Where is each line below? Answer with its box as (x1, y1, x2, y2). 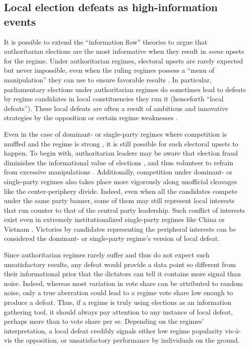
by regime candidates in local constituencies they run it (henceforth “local (4, 94, 224, 104)
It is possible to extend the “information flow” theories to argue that (4, 36, 208, 47)
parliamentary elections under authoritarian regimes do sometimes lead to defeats (4, 84, 246, 94)
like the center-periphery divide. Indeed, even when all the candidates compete (4, 186, 237, 196)
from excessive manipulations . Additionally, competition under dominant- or (4, 167, 233, 177)
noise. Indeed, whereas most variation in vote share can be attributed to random (4, 278, 243, 288)
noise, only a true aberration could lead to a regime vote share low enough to (4, 287, 233, 298)
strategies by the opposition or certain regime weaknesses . (4, 112, 178, 123)
